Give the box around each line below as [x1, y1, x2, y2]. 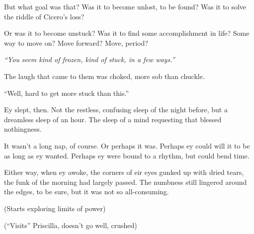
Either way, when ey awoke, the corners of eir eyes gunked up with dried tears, [4, 167, 244, 177]
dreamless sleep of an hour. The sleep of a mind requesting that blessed [4, 114, 222, 124]
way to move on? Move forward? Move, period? [4, 37, 148, 48]
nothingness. [4, 124, 42, 134]
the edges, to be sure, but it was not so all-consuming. [4, 186, 169, 197]
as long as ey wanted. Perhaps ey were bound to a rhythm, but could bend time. [4, 150, 250, 160]
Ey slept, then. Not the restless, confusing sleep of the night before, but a [4, 104, 228, 115]
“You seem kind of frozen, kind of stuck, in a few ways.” [4, 54, 175, 65]
